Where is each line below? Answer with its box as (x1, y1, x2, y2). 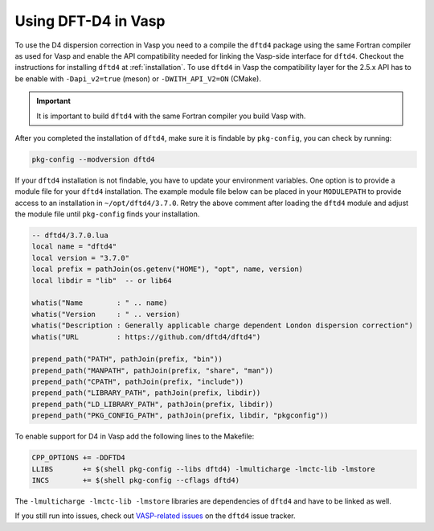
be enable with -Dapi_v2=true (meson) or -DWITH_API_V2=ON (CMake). (14, 73, 261, 84)
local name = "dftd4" (31, 242, 117, 251)
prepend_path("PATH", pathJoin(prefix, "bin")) (31, 355, 223, 364)
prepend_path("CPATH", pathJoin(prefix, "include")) (31, 377, 244, 386)
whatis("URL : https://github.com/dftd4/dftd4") (31, 332, 261, 341)
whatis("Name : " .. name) (31, 298, 168, 307)
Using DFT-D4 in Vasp (14, 12, 166, 30)
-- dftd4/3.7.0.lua (31, 231, 108, 241)
